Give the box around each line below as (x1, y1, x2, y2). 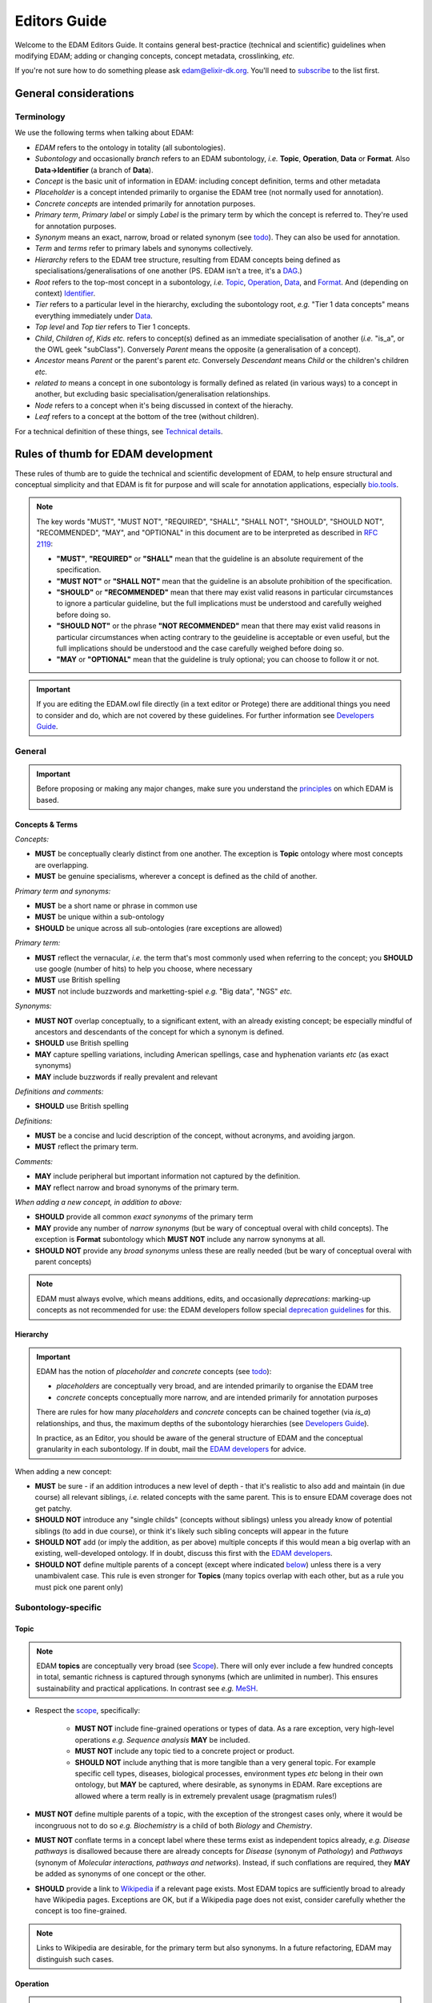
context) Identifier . (34, 288, 96, 298)
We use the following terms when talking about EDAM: (14, 128, 194, 138)
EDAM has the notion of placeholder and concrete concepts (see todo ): (36, 1366, 272, 1376)
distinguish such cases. (36, 1954, 114, 1964)
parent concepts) (34, 1256, 92, 1266)
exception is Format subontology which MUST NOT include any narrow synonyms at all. (34, 1235, 326, 1244)
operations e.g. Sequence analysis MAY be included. (74, 1735, 250, 1744)
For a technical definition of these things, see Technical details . (14, 426, 223, 436)
